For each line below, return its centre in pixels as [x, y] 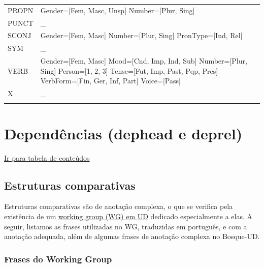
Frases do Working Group [58, 259]
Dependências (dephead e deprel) [123, 133]
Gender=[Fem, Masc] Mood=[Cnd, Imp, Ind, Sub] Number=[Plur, [144, 61]
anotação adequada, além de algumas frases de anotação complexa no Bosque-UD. [132, 236]
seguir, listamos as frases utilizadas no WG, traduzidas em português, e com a [126, 226]
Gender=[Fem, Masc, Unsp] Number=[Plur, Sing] [118, 10]
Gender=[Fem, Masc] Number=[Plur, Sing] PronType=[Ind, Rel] [141, 35]
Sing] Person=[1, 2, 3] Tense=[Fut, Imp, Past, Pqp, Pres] [129, 70]
